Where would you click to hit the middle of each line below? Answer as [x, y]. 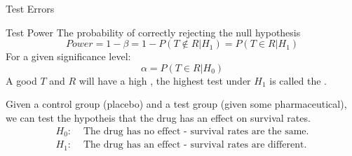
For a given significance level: [68, 56]
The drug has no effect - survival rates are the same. [196, 131]
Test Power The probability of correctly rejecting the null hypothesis [153, 32]
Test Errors [30, 8]
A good [21, 80]
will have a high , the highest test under [165, 80]
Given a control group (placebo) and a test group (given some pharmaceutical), [176, 104]
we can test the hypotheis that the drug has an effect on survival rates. [158, 117]
